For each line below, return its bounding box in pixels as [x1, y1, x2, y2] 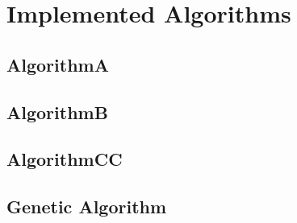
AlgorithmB [6, 99, 108, 124]
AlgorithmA [6, 52, 109, 76]
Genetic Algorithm [6, 194, 167, 219]
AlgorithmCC [6, 147, 123, 171]
